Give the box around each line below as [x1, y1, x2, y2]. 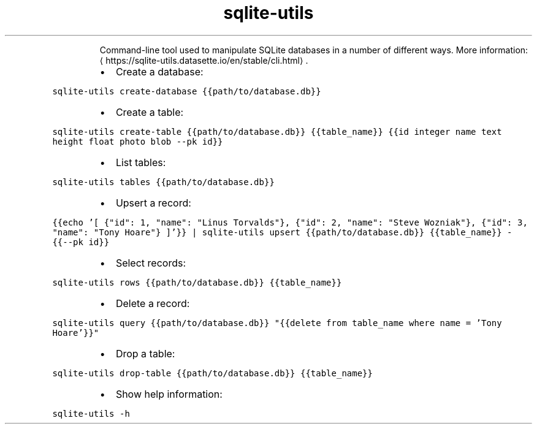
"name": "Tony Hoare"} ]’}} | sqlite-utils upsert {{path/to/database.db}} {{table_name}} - [52, 227, 512, 237]
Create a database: [115, 65, 204, 78]
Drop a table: [115, 347, 175, 360]
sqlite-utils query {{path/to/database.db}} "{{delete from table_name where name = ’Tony [52, 317, 502, 328]
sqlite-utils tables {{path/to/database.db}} [52, 177, 275, 187]
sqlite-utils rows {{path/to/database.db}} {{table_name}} [52, 277, 342, 287]
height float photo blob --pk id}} [52, 136, 223, 146]
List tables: [115, 156, 166, 169]
